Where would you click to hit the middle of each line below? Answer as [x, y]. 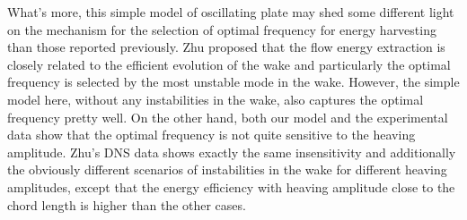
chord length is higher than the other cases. [127, 204]
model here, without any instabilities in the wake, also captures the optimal [216, 99]
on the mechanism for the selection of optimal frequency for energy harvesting [222, 29]
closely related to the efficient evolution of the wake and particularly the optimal [229, 64]
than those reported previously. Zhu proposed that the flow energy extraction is [226, 47]
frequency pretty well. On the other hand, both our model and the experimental [228, 117]
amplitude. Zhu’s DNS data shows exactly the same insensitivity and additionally [232, 152]
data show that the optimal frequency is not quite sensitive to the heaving [211, 135]
